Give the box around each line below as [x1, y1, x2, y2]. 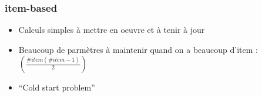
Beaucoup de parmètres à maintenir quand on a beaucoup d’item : [18, 43, 258, 55]
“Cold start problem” [18, 81, 95, 93]
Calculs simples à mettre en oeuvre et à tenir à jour [18, 24, 205, 36]
